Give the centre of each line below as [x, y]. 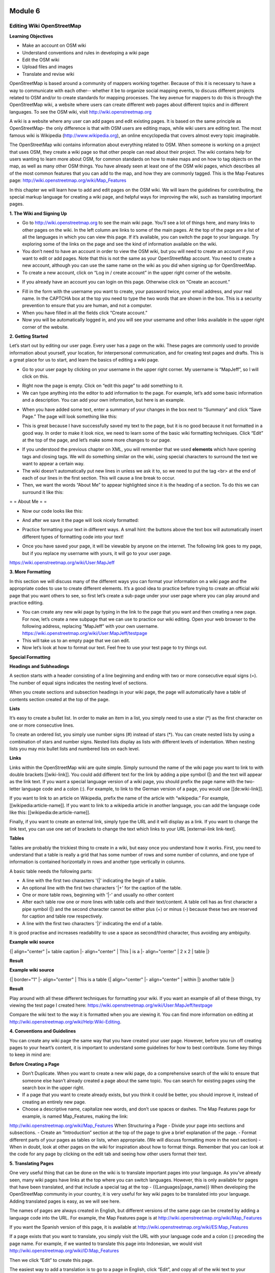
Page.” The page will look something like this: [70, 416]
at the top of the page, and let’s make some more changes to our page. [97, 440]
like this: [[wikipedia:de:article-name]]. [50, 813]
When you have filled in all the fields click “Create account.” [85, 313]
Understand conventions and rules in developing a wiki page [86, 52]
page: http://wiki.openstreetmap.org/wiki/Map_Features [68, 180]
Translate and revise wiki [48, 74]
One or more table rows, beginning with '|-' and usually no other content [98, 895]
